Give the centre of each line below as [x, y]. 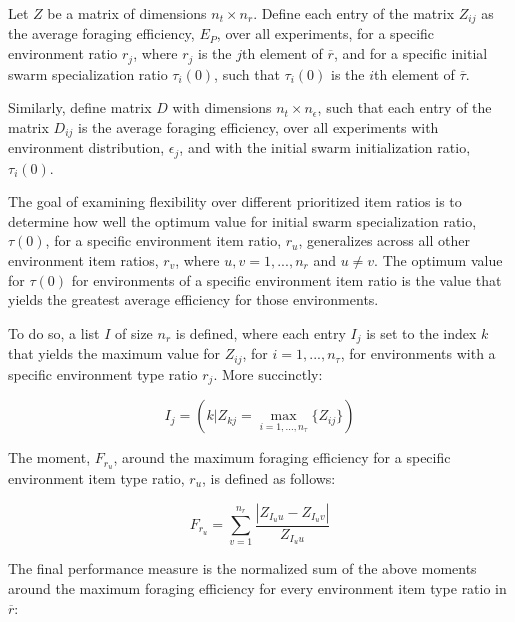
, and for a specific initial [410, 53]
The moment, [49, 457]
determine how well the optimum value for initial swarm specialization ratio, [242, 220]
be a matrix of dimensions [127, 13]
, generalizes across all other [384, 240]
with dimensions [222, 107]
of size [134, 332]
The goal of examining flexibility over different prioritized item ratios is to [235, 201]
